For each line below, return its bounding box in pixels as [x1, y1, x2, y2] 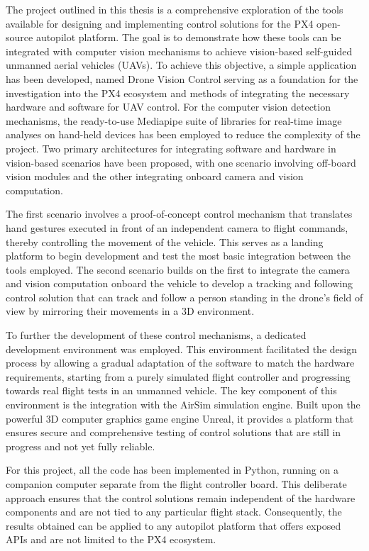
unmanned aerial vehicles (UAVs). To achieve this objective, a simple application [6, 57, 357, 72]
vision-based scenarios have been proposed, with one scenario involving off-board [6, 155, 356, 169]
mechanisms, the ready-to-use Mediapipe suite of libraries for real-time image [6, 113, 342, 128]
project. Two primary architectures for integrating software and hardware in [6, 140, 336, 155]
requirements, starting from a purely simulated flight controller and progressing [6, 369, 351, 384]
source [6, 30, 33, 45]
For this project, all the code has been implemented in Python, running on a [6, 462, 338, 477]
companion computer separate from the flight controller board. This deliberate [6, 477, 347, 491]
